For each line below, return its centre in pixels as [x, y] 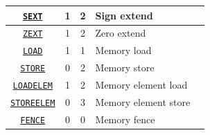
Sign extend [124, 15]
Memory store [125, 67]
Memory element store [143, 102]
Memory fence [125, 119]
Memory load [123, 50]
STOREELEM [33, 103]
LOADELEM [33, 86]
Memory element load [141, 85]
